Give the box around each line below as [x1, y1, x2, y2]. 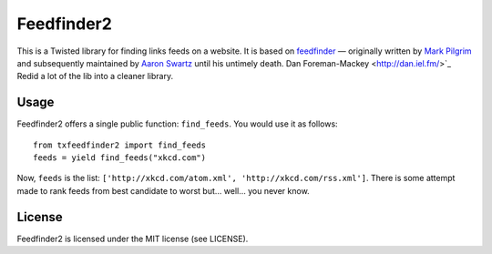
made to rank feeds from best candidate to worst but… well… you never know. [16, 185, 310, 196]
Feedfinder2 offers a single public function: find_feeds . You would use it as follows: [16, 118, 338, 129]
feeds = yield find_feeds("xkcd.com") [33, 153, 207, 163]
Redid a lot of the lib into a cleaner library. [16, 71, 173, 82]
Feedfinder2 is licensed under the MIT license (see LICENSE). [16, 233, 249, 244]
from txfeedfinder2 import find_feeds [33, 139, 207, 150]
